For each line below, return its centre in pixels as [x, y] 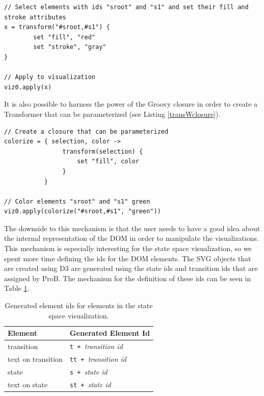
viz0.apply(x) [28, 87]
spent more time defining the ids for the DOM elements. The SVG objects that [128, 258]
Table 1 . [17, 288]
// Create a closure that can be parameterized [86, 131]
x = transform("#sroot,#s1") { [57, 27]
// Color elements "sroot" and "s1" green [77, 201]
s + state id [88, 371]
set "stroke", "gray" [70, 47]
